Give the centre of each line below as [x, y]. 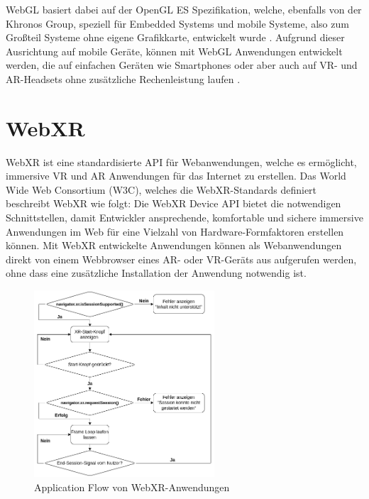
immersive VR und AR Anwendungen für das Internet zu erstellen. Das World [176, 176]
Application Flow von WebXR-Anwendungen [132, 487]
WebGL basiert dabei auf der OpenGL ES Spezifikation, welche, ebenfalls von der [184, 9]
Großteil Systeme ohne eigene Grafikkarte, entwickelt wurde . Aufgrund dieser [175, 37]
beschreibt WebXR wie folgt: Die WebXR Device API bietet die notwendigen [174, 203]
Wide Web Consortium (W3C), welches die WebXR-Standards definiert [161, 189]
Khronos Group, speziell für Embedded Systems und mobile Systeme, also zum [177, 23]
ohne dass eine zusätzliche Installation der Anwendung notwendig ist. [156, 273]
